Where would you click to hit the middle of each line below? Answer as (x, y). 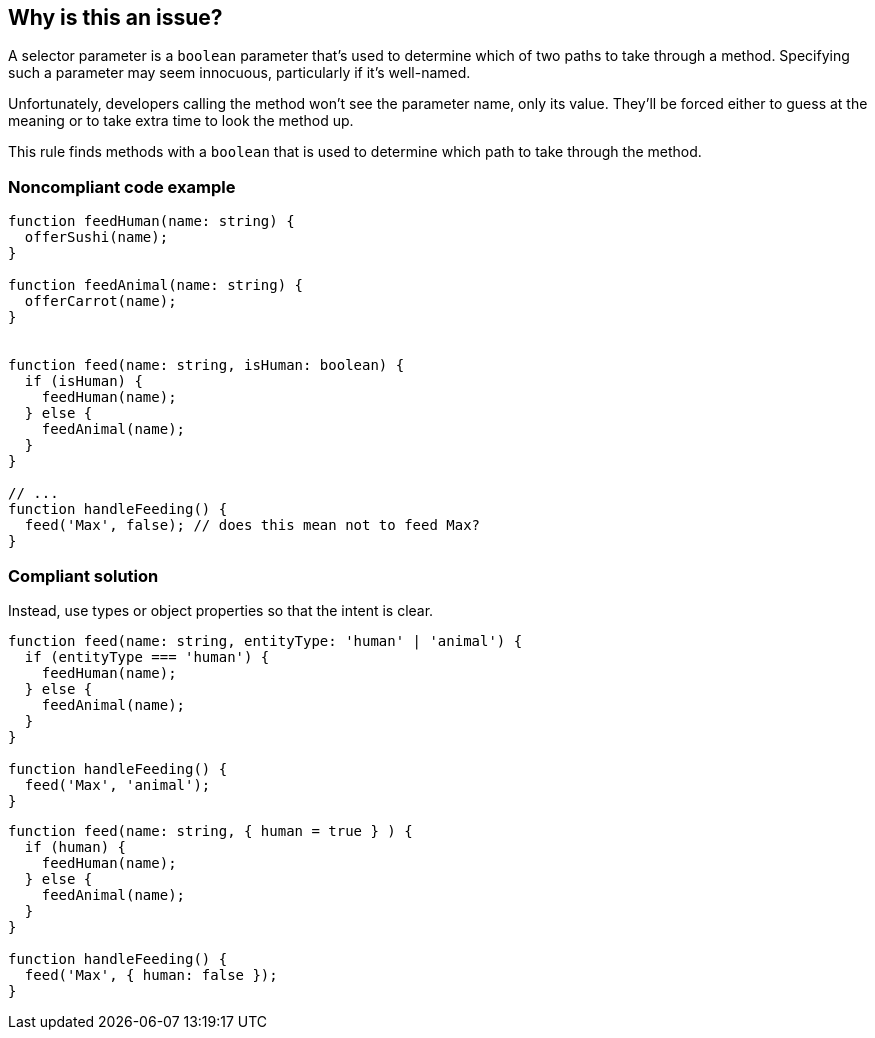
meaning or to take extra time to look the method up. (181, 121)
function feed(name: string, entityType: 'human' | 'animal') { (265, 640)
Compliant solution (83, 575)
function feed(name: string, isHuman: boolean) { (206, 365)
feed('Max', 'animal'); (117, 784)
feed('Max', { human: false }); (151, 974)
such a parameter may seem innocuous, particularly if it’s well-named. (239, 73)
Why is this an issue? (115, 17)
